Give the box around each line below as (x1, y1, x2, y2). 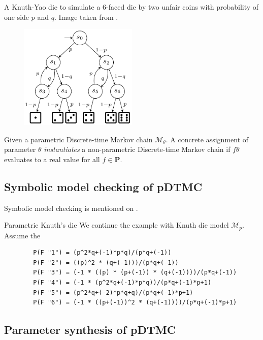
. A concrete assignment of (166, 134, 249, 144)
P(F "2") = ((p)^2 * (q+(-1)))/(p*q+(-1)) (33, 259, 179, 266)
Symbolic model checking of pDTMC (4, 178, 203, 194)
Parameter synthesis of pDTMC (4, 322, 176, 337)
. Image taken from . (54, 11, 118, 22)
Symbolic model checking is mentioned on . (4, 202, 138, 213)
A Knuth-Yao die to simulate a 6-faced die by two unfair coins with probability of (4, 2, 259, 12)
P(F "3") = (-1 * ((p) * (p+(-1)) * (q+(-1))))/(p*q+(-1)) (33, 269, 237, 276)
